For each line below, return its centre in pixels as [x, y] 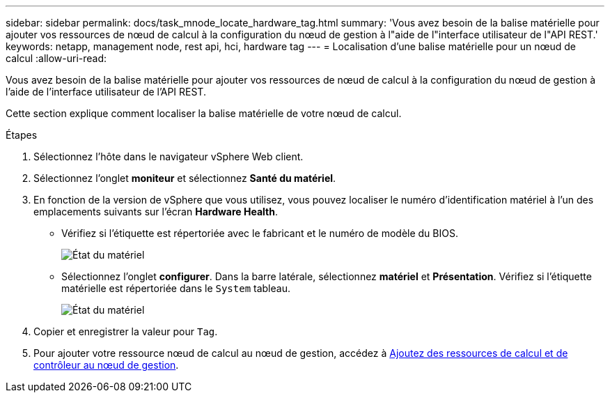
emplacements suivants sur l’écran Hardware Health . [156, 212]
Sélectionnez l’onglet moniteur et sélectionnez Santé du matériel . [185, 178]
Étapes [22, 135]
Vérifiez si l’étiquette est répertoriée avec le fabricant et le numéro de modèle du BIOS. [260, 233]
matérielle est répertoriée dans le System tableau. [176, 288]
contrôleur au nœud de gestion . [106, 365]
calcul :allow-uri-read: [56, 58]
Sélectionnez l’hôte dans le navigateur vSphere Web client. [169, 156]
